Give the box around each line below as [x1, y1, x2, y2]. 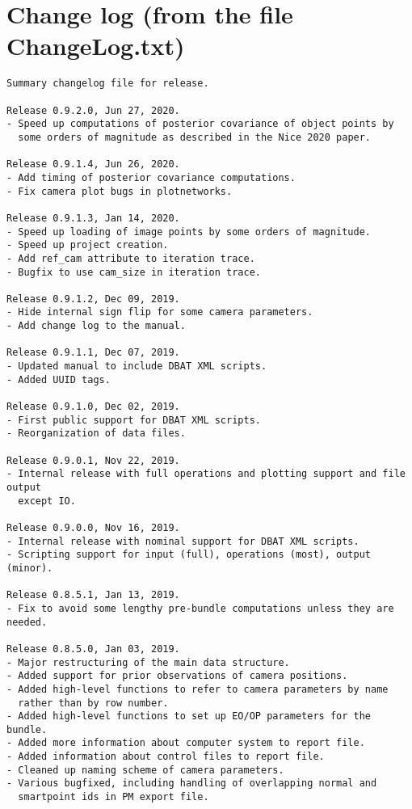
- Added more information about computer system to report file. [6, 737, 365, 749]
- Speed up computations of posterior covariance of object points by [6, 118, 394, 130]
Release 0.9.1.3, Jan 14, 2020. [6, 212, 180, 224]
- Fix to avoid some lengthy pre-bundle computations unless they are [6, 602, 394, 614]
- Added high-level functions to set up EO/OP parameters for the [6, 710, 372, 723]
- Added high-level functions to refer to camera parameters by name [6, 683, 389, 695]
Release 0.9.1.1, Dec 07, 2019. [6, 347, 180, 359]
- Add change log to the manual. [6, 320, 186, 332]
